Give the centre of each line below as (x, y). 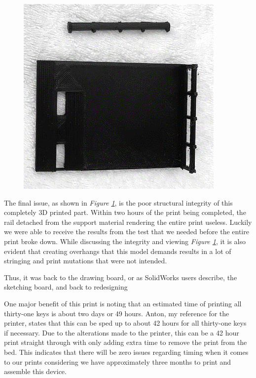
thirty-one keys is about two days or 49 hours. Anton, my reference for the (117, 313)
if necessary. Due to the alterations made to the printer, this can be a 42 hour (122, 332)
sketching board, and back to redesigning (66, 287)
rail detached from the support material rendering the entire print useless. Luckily (128, 222)
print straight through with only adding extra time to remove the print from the (126, 342)
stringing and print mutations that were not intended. (86, 261)
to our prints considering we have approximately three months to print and (118, 361)
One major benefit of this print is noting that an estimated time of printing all (123, 303)
